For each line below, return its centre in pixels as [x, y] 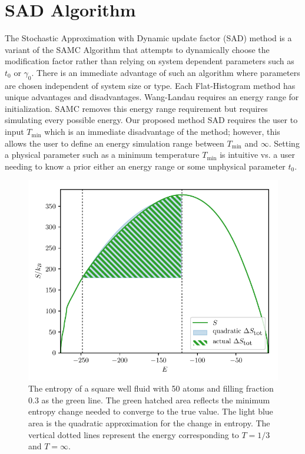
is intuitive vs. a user [257, 155]
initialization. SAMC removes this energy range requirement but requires [136, 108]
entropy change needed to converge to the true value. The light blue [151, 411]
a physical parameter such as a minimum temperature [102, 155]
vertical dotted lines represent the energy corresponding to [134, 434]
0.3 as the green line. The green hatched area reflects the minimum [149, 400]
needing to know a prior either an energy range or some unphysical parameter [145, 166]
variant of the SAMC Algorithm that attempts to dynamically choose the [137, 49]
